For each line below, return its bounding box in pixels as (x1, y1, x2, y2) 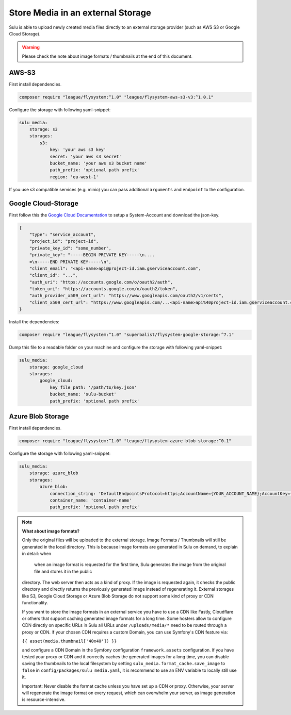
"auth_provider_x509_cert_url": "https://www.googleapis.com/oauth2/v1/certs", (29, 293, 224, 299)
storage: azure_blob (29, 470, 79, 476)
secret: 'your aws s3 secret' (49, 153, 122, 159)
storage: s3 (29, 126, 58, 132)
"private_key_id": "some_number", (29, 245, 112, 251)
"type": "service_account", (29, 232, 97, 237)
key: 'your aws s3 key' (49, 147, 107, 152)
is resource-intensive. (22, 697, 65, 702)
